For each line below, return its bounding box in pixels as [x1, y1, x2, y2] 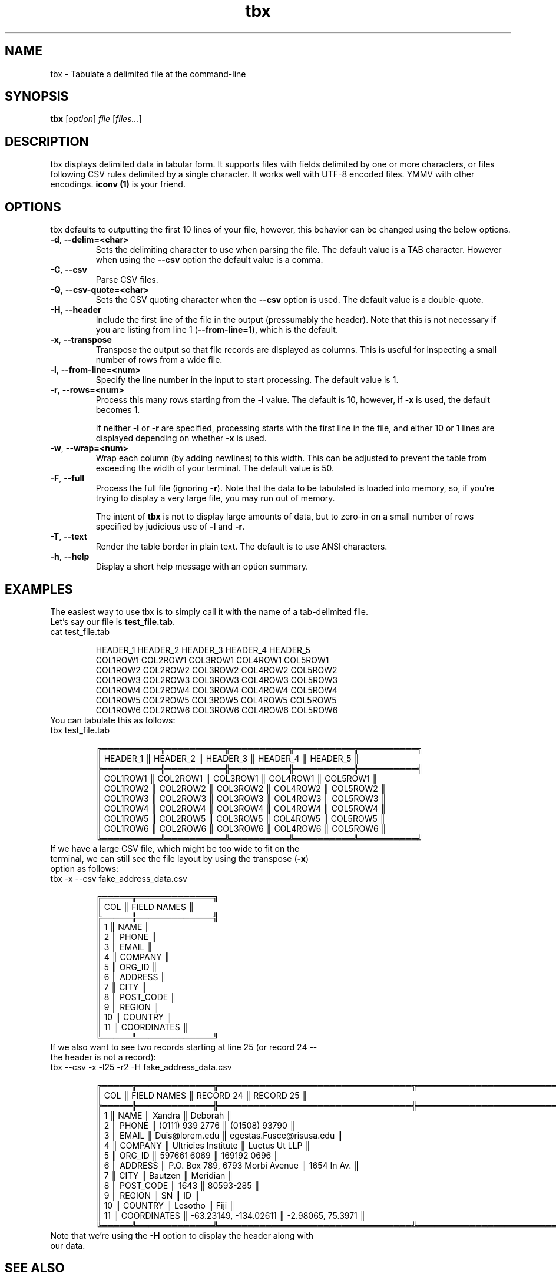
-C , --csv [50, 264, 87, 275]
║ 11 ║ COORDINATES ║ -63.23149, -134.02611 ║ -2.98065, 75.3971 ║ [95, 1210, 366, 1220]
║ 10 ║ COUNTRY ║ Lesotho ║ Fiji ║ [95, 1200, 236, 1210]
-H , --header [50, 305, 101, 315]
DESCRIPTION [5, 134, 89, 149]
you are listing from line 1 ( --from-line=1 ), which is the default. [95, 325, 338, 335]
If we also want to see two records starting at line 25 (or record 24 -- [50, 1041, 317, 1052]
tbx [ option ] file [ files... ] [50, 114, 142, 124]
